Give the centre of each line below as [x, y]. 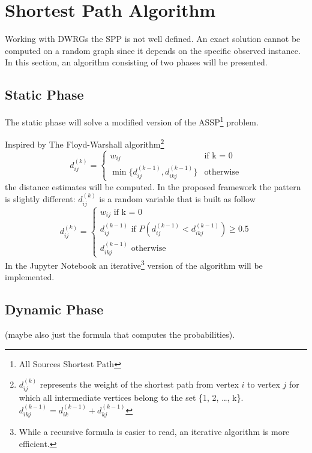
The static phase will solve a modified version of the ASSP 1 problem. [132, 121]
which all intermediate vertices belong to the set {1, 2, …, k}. [131, 397]
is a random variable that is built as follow [177, 199]
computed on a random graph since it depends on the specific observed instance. [153, 50]
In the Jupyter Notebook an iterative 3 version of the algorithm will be [134, 264]
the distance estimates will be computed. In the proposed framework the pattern [153, 186]
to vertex [263, 384]
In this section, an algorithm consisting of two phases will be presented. [136, 62]
